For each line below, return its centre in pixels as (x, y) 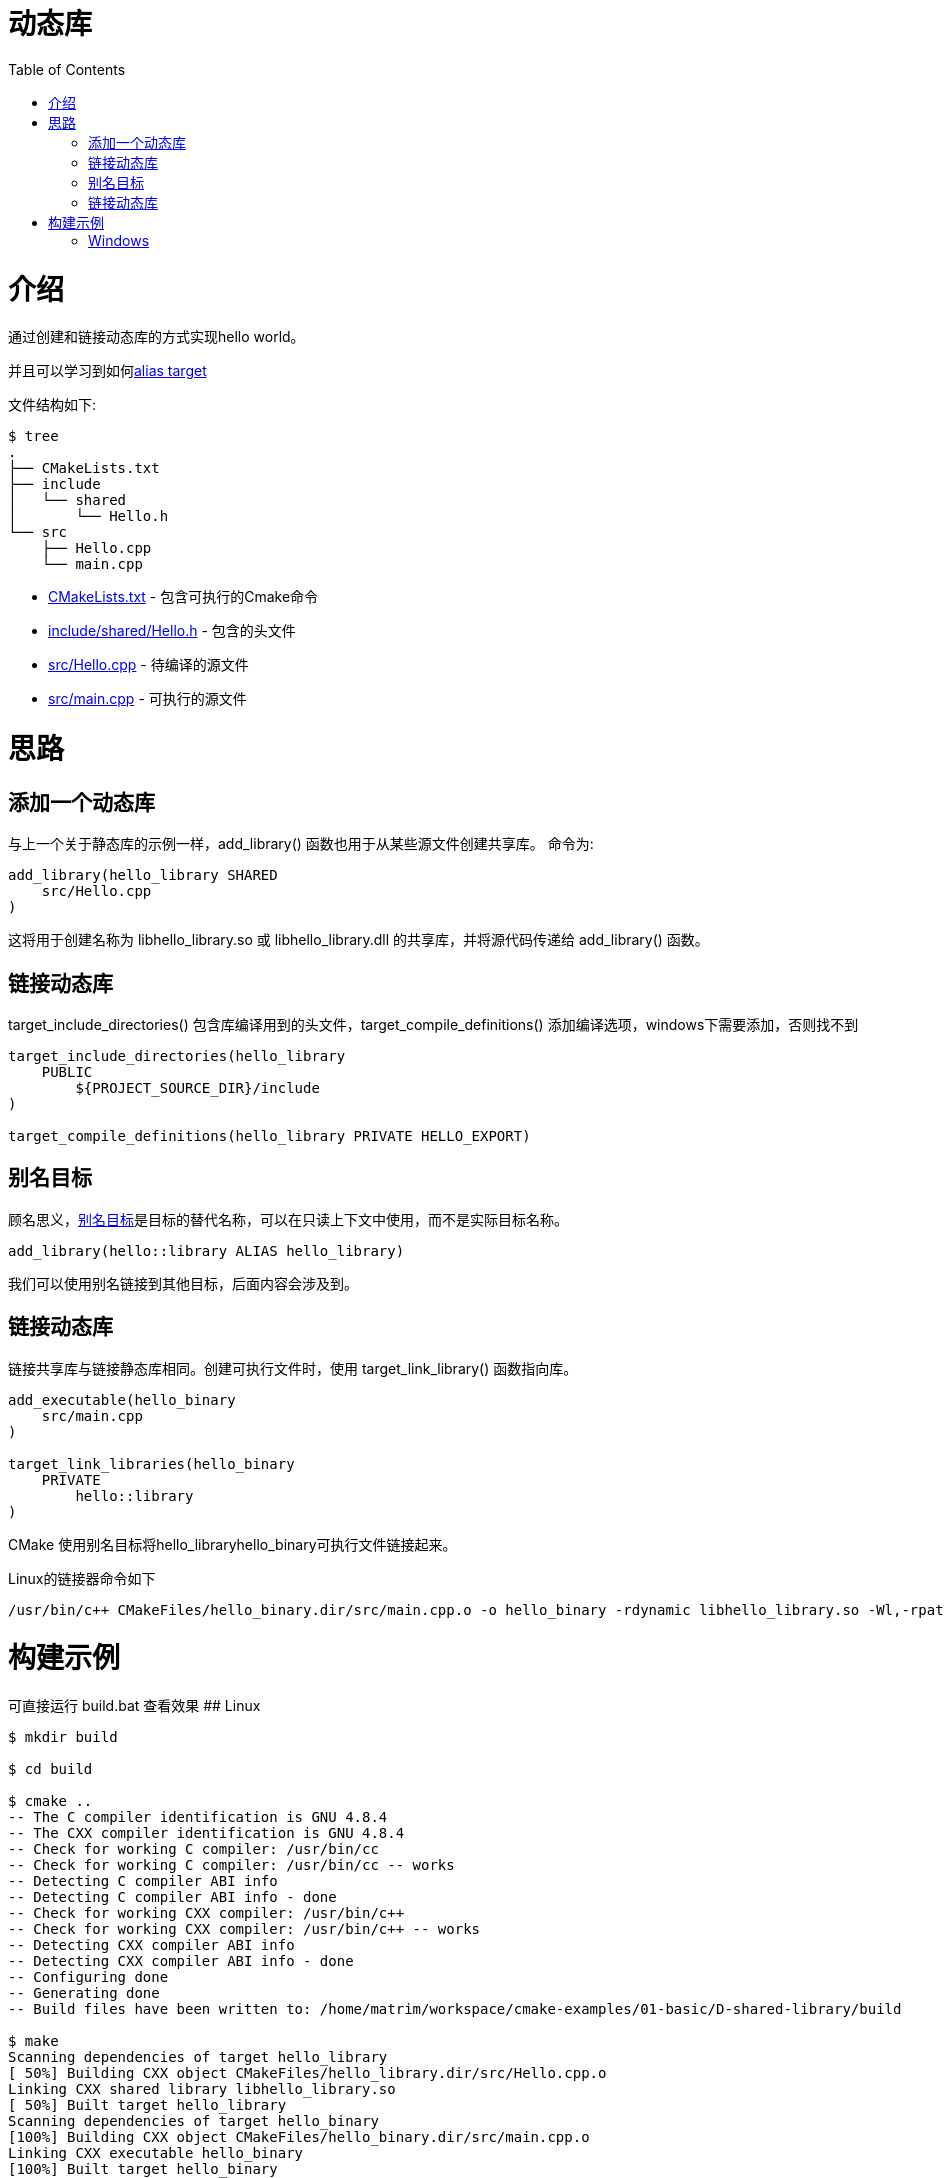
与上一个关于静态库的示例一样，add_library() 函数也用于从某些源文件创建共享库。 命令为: (301, 844)
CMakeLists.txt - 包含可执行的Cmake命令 (183, 597)
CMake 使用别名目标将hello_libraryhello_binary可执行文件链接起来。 (232, 1544)
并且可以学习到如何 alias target (107, 371)
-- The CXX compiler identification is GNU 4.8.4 (206, 1833)
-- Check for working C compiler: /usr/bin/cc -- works (231, 1865)
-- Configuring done (88, 1977)
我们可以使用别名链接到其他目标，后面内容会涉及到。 (183, 1283)
